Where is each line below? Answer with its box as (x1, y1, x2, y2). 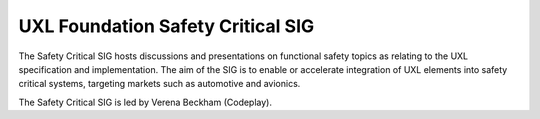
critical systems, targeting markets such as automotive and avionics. (18, 78, 301, 90)
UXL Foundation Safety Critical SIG (18, 15, 315, 37)
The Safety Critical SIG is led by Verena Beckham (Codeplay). (18, 96, 272, 108)
